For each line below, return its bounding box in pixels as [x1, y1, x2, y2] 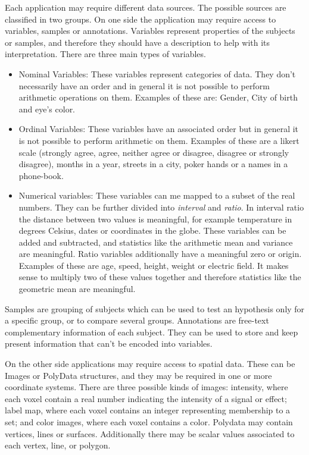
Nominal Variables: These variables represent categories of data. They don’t [18, 67, 296, 80]
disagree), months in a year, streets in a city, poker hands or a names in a [18, 158, 288, 170]
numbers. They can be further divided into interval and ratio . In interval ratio [18, 200, 304, 213]
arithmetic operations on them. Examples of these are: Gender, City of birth [18, 91, 298, 103]
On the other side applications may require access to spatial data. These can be [5, 357, 295, 370]
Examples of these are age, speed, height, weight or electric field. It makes [18, 259, 289, 271]
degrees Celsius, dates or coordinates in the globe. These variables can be [18, 224, 286, 237]
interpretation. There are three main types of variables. [5, 48, 206, 60]
